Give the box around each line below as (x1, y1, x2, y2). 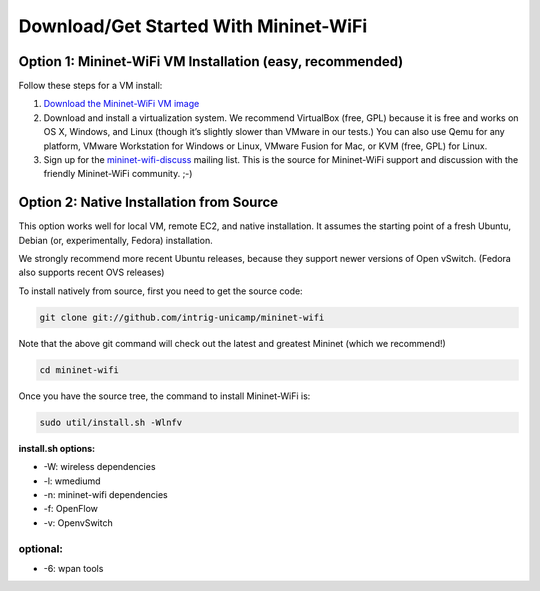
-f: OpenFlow (43, 503, 99, 515)
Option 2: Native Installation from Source (18, 194, 279, 211)
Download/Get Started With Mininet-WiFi (18, 15, 368, 37)
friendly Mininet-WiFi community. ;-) (43, 168, 193, 180)
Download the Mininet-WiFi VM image (43, 98, 200, 110)
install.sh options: (18, 442, 95, 454)
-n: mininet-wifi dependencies (43, 488, 169, 500)
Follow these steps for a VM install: (18, 80, 163, 92)
